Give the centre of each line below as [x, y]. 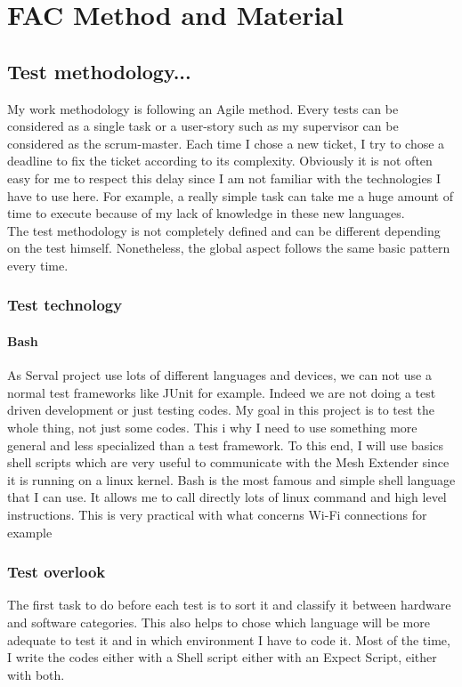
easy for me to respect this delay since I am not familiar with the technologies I [224, 178]
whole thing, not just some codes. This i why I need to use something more [212, 427]
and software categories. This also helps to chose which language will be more [219, 622]
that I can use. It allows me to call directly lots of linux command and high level [227, 497]
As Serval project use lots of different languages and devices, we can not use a [219, 375]
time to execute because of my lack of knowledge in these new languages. [206, 213]
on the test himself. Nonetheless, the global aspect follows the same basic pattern [229, 248]
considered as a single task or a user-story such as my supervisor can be [203, 126]
